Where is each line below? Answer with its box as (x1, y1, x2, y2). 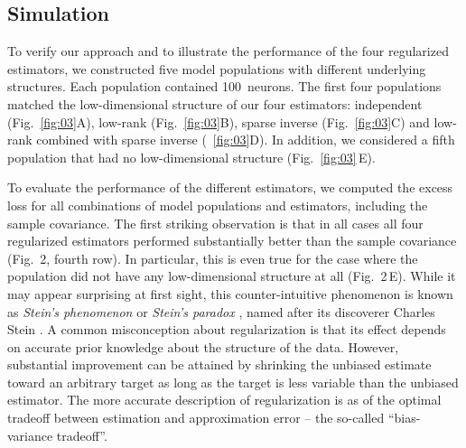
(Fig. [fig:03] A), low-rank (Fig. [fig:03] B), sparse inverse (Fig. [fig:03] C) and (7, 112, 430, 131)
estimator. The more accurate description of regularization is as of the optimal (7, 390, 442, 409)
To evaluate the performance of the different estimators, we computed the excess (7, 178, 453, 197)
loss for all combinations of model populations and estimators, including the (7, 195, 428, 214)
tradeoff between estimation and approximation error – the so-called (7, 408, 385, 427)
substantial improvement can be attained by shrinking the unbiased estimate (7, 355, 432, 374)
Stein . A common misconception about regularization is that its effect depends (7, 320, 446, 339)
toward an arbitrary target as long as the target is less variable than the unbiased (7, 372, 459, 391)
